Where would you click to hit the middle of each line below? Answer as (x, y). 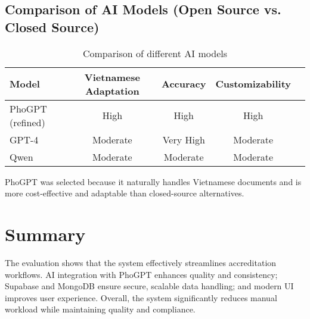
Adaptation (112, 90)
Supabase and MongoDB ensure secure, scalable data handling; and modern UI (149, 286)
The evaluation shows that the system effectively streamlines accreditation (141, 262)
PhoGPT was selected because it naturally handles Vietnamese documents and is (153, 181)
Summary (45, 234)
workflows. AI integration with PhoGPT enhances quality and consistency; (141, 274)
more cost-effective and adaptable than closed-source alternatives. (125, 193)
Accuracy (184, 84)
